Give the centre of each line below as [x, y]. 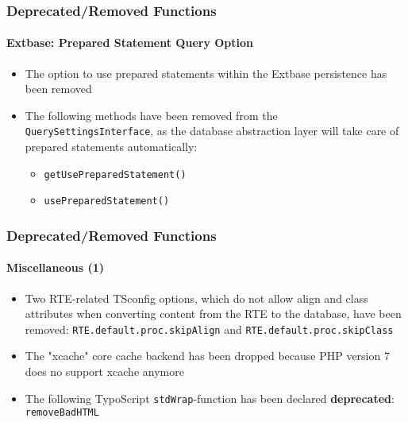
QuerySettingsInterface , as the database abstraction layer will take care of [212, 131]
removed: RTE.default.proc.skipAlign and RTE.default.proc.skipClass [209, 329]
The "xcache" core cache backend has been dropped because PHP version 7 [207, 356]
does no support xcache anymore [104, 372]
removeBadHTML [62, 413]
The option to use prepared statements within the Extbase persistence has [206, 73]
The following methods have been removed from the [151, 115]
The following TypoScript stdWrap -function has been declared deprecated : [210, 398]
